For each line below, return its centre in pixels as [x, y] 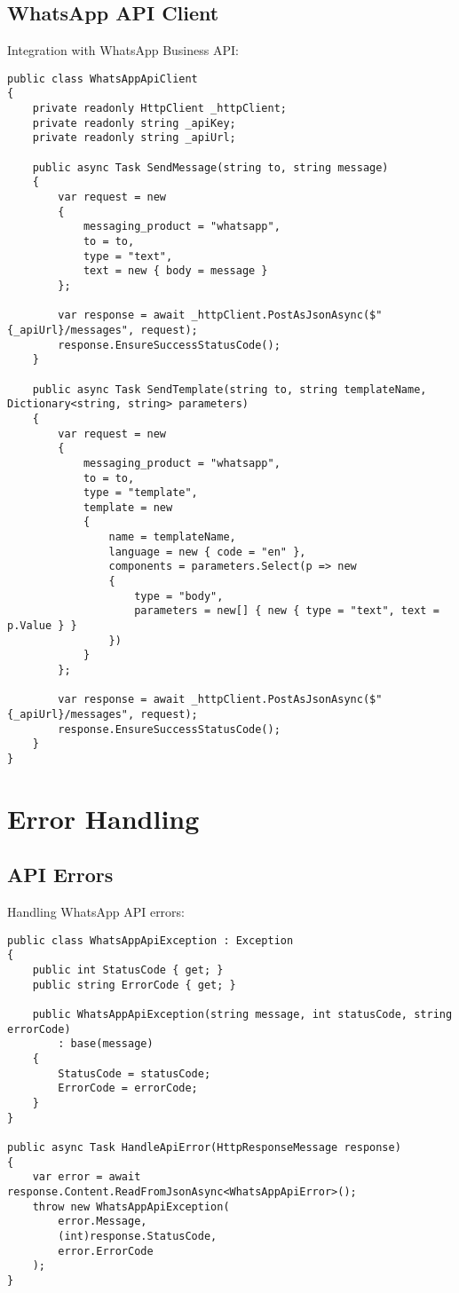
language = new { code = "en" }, [207, 552]
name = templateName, [172, 537]
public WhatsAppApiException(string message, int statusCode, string [242, 1015]
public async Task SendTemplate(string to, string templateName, [229, 389]
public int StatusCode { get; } [128, 970]
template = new [128, 507]
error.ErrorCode [106, 1251]
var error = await [87, 1177]
